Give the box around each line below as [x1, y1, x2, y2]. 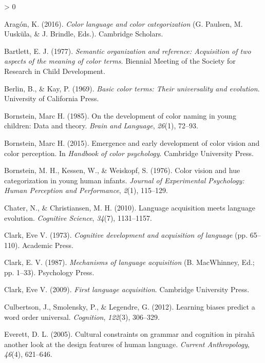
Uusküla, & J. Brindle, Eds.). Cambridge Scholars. [4, 28, 163, 39]
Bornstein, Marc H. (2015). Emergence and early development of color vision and [4, 137, 260, 148]
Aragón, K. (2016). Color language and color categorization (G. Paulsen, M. [4, 18, 243, 29]
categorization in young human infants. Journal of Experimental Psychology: [4, 175, 244, 185]
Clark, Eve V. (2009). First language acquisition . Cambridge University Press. [4, 284, 250, 295]
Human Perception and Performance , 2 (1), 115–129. [4, 185, 168, 196]
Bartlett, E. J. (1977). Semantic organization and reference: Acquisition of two [4, 45, 251, 56]
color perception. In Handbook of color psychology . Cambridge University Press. [4, 147, 254, 158]
